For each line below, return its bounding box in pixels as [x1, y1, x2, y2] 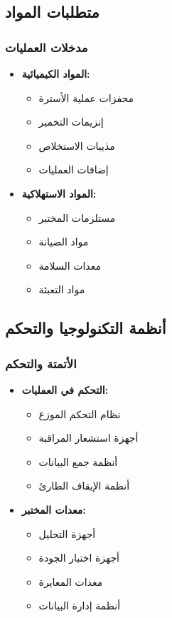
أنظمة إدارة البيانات [38, 598, 121, 613]
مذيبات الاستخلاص [38, 138, 115, 153]
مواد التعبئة [38, 282, 85, 297]
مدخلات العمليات [5, 38, 88, 56]
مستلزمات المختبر [38, 210, 116, 225]
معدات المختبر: [21, 502, 86, 517]
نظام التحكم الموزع [38, 406, 121, 421]
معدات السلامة [38, 258, 101, 273]
